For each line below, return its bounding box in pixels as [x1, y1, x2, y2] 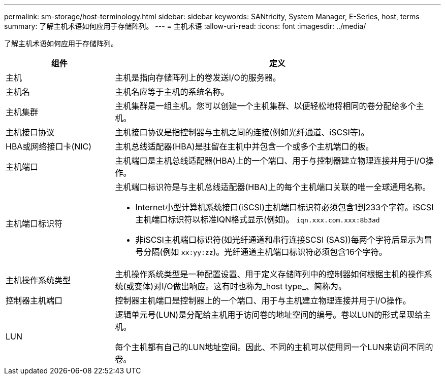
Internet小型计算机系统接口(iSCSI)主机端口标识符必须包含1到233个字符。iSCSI [135, 202, 434, 212]
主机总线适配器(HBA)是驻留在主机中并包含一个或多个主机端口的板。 [115, 141, 374, 151]
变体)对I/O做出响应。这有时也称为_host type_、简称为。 [134, 281, 346, 291]
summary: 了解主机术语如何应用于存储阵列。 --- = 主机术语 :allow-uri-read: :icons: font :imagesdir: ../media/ [4, 22, 366, 30]
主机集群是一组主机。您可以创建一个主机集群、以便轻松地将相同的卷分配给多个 [115, 101, 416, 111]
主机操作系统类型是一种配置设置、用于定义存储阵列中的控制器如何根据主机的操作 [115, 269, 424, 279]
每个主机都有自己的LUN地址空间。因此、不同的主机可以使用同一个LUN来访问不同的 [115, 342, 433, 352]
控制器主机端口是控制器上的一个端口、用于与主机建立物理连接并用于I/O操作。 [115, 295, 411, 306]
